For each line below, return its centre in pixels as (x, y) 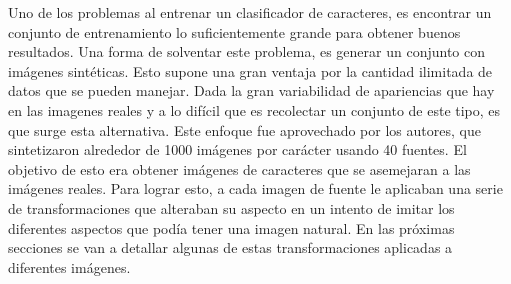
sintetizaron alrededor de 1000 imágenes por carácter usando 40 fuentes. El (237, 149)
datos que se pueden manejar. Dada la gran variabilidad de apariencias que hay (251, 90)
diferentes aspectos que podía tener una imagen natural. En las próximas (231, 227)
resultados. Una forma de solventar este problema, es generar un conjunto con (246, 51)
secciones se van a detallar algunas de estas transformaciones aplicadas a (230, 247)
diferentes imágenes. (69, 266)
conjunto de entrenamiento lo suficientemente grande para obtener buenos (234, 31)
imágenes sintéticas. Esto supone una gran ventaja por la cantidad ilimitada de (250, 70)
